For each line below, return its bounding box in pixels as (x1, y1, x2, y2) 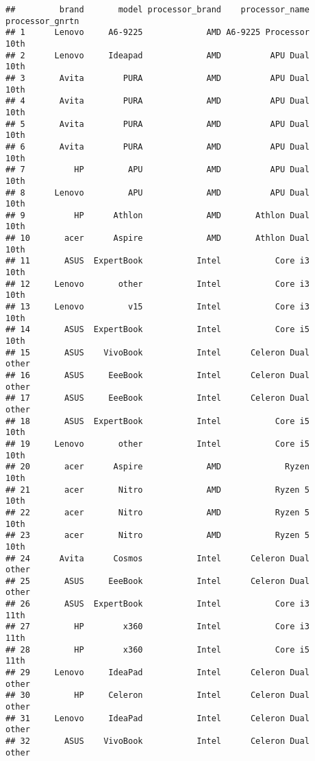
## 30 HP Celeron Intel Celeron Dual (5, 690, 310, 701)
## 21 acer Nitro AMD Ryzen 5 (5, 484, 310, 495)
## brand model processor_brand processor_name (5, 5, 310, 14)
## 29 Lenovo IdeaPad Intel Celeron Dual (5, 668, 310, 678)
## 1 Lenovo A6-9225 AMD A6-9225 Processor (5, 27, 310, 38)
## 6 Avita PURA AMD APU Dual (5, 141, 310, 152)
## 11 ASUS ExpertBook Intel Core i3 (5, 256, 310, 266)
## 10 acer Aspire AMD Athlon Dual (5, 233, 310, 244)
